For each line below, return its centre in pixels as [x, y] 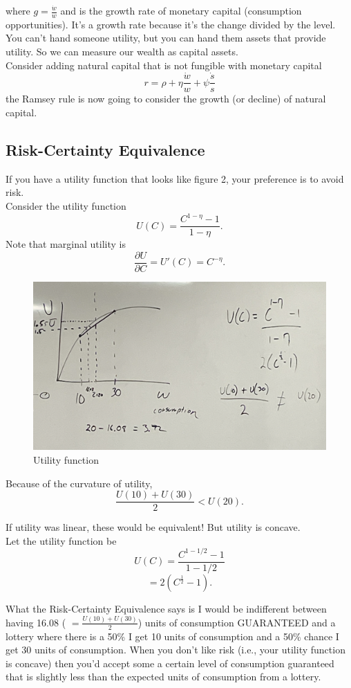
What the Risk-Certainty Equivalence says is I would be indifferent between [166, 608]
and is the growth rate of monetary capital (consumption [181, 10]
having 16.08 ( [36, 622]
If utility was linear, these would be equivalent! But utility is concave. [153, 527]
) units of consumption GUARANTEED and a [237, 622]
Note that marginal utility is [66, 244]
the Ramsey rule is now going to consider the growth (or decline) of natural [166, 99]
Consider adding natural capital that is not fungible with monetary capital [164, 65]
